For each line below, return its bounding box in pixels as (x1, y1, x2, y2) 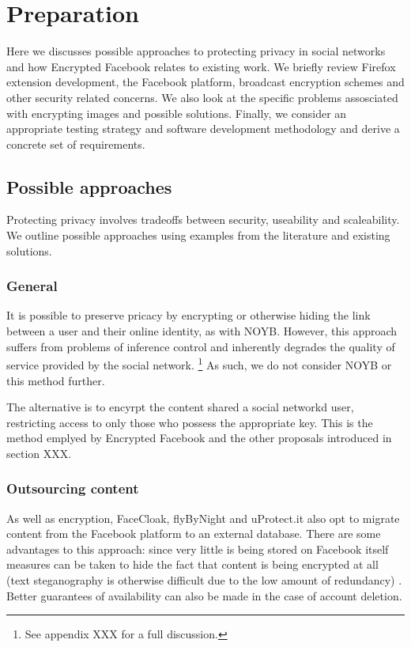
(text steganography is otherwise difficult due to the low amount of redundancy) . (6, 572, 402, 588)
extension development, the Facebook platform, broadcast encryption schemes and (6, 74, 405, 90)
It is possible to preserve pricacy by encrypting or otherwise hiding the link (6, 307, 371, 323)
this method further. (6, 372, 105, 388)
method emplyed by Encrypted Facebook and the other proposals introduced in (6, 429, 392, 446)
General (6, 276, 58, 296)
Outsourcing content (6, 479, 139, 498)
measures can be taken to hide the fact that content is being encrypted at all (6, 556, 379, 573)
